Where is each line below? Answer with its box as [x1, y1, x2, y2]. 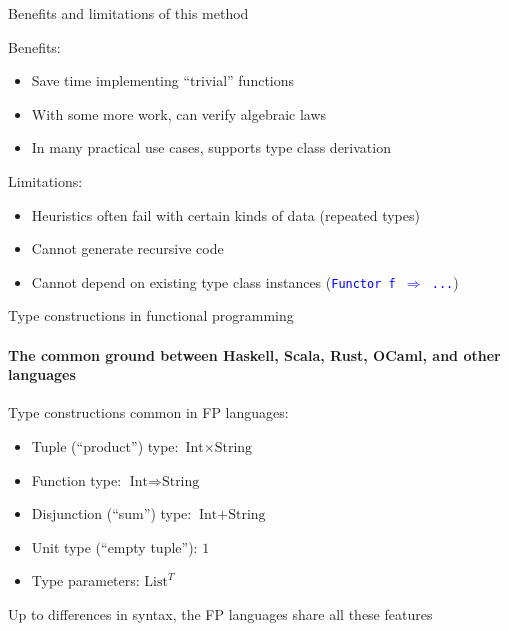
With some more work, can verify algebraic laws [31, 103, 327, 124]
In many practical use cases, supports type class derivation [31, 137, 391, 158]
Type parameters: [31, 570, 140, 591]
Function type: [31, 469, 122, 490]
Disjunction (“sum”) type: [31, 503, 192, 524]
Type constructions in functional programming [8, 305, 294, 326]
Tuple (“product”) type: [31, 435, 179, 456]
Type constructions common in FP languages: [8, 402, 289, 423]
